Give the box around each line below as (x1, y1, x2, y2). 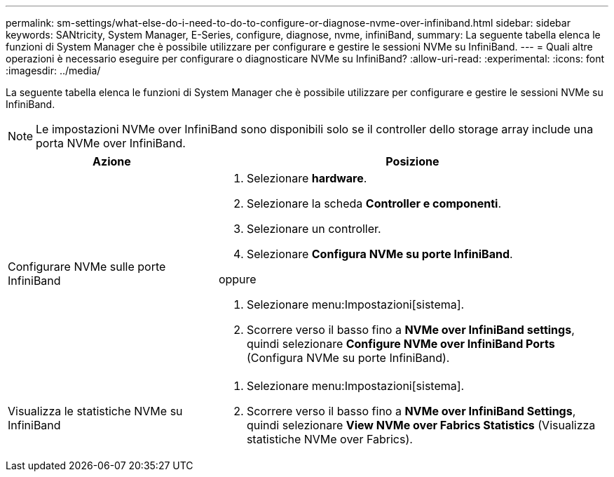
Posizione (386, 154, 439, 168)
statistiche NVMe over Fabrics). (246, 432, 413, 446)
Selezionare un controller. (246, 222, 381, 236)
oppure (218, 272, 257, 286)
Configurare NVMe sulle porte (8, 260, 166, 274)
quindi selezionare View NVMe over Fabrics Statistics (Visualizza (246, 418, 596, 432)
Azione (93, 154, 131, 168)
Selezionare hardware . (246, 171, 367, 185)
